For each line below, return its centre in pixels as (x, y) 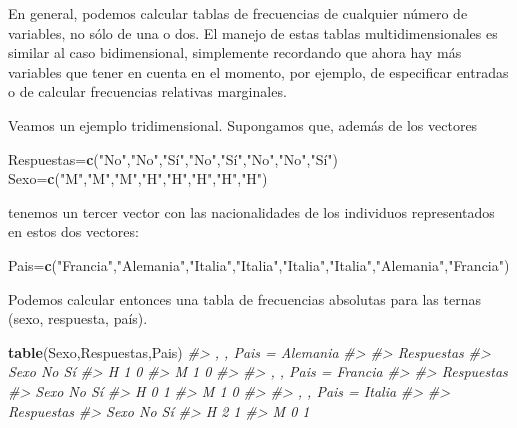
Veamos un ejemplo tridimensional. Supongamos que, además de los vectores (243, 124)
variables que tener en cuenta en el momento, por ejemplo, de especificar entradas (258, 71)
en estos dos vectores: (73, 231)
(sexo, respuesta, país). (78, 318)
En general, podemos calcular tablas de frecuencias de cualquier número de (238, 13)
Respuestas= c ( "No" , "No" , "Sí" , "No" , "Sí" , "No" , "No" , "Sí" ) (173, 158)
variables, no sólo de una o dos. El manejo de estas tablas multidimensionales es (253, 32)
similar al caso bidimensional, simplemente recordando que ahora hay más (235, 52)
